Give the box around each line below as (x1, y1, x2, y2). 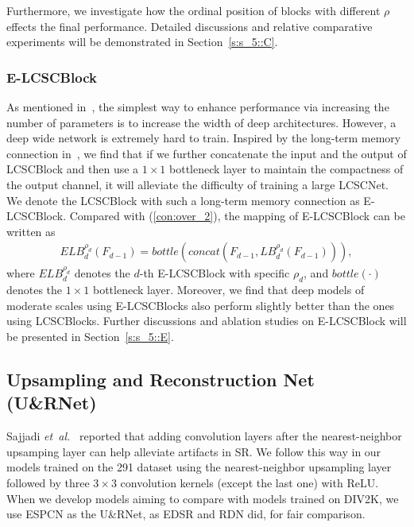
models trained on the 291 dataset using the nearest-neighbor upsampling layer (6, 459, 392, 475)
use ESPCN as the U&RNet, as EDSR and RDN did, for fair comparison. (6, 506, 366, 522)
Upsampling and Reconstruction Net (6, 366, 315, 391)
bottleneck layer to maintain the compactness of (169, 161, 404, 177)
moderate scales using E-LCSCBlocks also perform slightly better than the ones (6, 296, 395, 313)
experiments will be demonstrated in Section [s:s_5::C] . (6, 33, 278, 50)
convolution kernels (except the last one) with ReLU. (120, 474, 379, 490)
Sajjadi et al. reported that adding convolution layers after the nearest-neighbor (6, 428, 402, 444)
